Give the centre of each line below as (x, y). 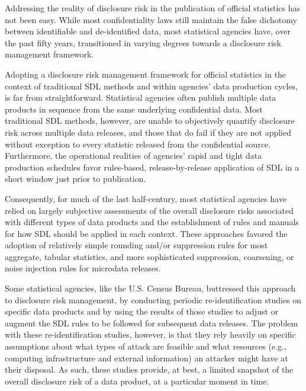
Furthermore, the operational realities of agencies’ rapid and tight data (133, 156)
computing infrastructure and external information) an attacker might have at (146, 358)
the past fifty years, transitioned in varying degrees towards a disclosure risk (143, 42)
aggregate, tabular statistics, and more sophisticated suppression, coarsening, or (149, 256)
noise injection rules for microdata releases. (83, 268)
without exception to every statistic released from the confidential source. (138, 144)
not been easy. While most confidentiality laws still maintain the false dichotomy (151, 19)
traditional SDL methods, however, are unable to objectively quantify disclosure (150, 121)
